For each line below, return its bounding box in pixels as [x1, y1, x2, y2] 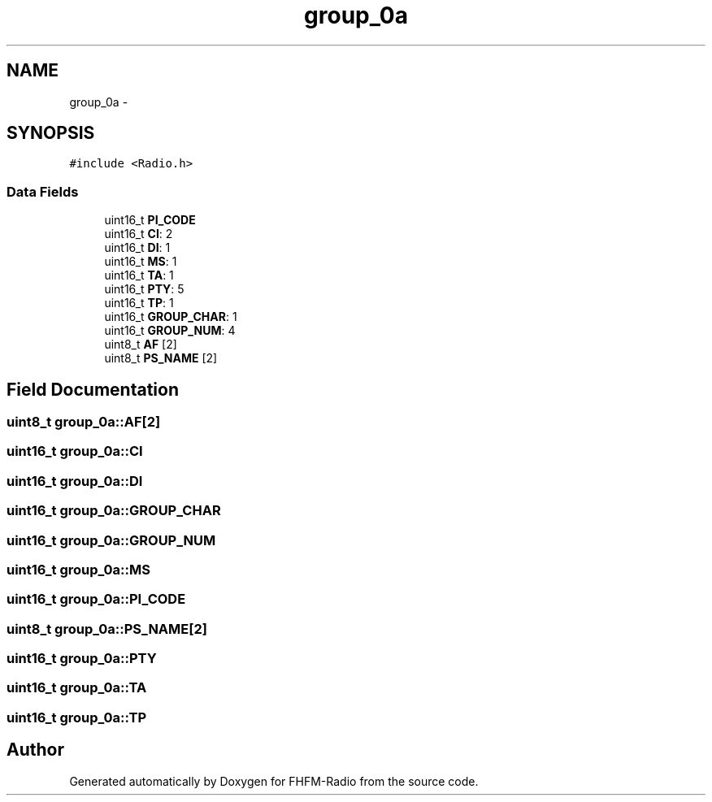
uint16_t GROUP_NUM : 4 [104, 323, 236, 338]
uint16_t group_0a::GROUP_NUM [7, 531, 216, 548]
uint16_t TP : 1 [104, 296, 174, 310]
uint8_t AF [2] [104, 337, 177, 352]
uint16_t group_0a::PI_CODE [7, 591, 186, 608]
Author [7, 739, 64, 761]
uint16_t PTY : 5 [104, 282, 185, 297]
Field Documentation [7, 379, 179, 400]
